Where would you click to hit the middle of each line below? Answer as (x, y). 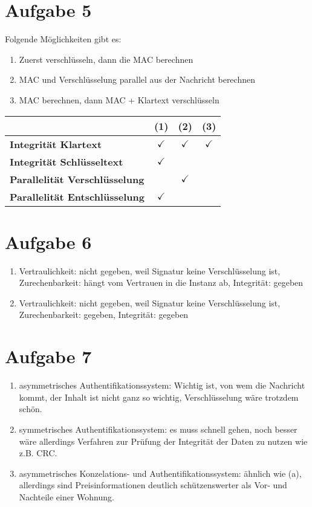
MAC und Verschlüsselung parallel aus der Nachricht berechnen (137, 79)
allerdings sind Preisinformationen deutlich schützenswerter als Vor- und (153, 485)
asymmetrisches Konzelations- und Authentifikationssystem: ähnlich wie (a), (160, 473)
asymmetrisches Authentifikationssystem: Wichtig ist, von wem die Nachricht (162, 385)
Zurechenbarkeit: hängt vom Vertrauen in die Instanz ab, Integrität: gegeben (161, 283)
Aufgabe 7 (48, 356)
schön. (31, 409)
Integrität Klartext (56, 144)
